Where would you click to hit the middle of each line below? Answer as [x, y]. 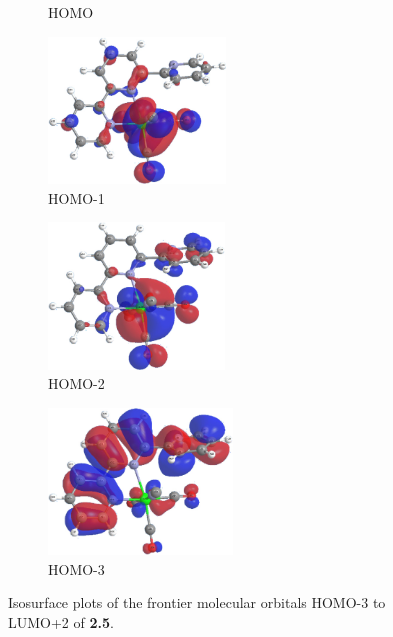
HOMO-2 [76, 383]
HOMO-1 [76, 197]
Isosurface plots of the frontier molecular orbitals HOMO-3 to [197, 602]
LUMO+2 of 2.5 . [61, 621]
